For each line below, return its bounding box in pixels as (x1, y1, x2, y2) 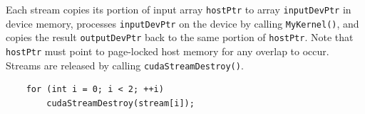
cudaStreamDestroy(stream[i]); (46, 98, 195, 108)
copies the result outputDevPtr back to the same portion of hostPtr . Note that (6, 30, 354, 45)
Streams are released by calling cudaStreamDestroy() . (6, 57, 244, 72)
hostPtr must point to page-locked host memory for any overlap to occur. (6, 43, 329, 58)
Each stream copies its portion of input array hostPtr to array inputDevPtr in (6, 2, 351, 16)
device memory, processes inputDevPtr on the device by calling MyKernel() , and (6, 16, 359, 30)
